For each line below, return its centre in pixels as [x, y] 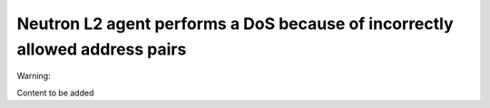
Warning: [34, 76]
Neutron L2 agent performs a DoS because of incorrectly [235, 24]
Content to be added [55, 93]
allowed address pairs [102, 49]
